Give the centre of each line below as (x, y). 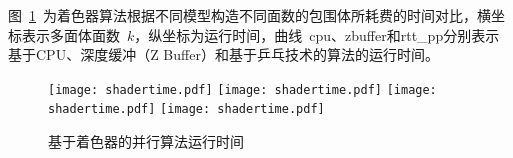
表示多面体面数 (70, 34)
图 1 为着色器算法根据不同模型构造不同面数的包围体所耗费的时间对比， (242, 15)
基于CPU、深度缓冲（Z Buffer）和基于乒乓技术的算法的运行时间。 (223, 54)
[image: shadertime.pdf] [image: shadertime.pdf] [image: (242, 89)
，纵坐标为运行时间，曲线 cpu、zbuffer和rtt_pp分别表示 (317, 34)
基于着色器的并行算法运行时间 (146, 141)
